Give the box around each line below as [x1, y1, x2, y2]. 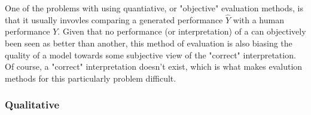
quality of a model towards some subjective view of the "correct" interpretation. [5, 48, 296, 61]
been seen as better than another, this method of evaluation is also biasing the [5, 37, 292, 49]
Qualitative [5, 97, 60, 112]
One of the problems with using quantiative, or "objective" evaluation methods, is [5, 2, 303, 14]
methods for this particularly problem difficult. [5, 72, 176, 84]
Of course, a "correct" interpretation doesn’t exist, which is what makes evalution [5, 60, 303, 73]
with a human [233, 13, 284, 26]
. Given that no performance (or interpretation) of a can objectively [57, 25, 306, 38]
